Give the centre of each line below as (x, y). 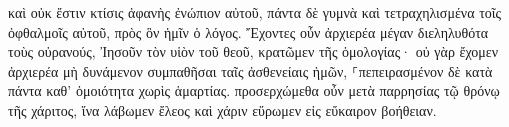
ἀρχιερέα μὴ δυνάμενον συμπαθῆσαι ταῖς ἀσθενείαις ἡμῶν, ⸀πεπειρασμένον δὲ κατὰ (250, 70)
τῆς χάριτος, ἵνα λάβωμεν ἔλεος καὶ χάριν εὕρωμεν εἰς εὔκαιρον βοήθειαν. (222, 109)
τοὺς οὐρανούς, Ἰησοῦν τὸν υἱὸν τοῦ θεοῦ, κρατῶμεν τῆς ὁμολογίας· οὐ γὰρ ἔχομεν (253, 51)
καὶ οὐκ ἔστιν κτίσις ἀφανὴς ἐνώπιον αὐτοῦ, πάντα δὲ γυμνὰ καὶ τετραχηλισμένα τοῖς (255, 12)
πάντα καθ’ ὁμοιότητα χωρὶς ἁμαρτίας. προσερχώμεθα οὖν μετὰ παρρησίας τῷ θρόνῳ (254, 90)
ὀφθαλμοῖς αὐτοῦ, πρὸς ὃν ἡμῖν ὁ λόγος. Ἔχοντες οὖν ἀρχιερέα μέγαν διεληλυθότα (248, 31)
